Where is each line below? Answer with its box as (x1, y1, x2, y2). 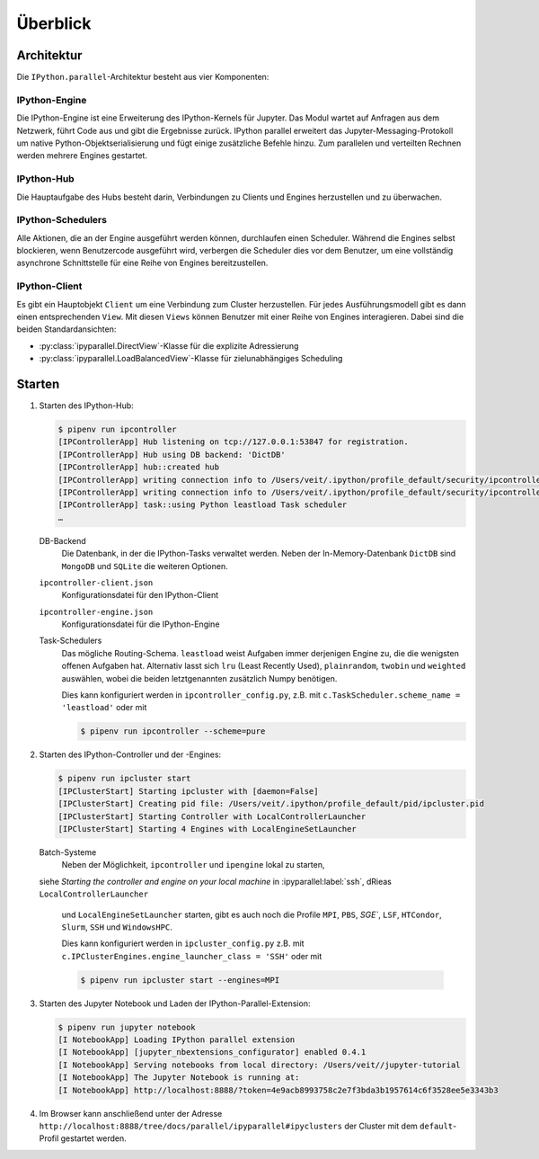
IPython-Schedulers (16, 214, 108, 227)
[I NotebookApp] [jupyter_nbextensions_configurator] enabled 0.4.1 (57, 1048, 367, 1057)
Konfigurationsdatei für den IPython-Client (61, 590, 219, 601)
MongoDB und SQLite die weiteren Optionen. (61, 560, 228, 571)
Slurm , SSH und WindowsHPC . (61, 922, 172, 932)
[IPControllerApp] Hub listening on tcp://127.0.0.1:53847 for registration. (57, 437, 409, 447)
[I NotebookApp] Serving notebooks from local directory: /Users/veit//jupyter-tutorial (57, 1059, 462, 1070)
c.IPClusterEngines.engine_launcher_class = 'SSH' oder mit (61, 950, 323, 961)
